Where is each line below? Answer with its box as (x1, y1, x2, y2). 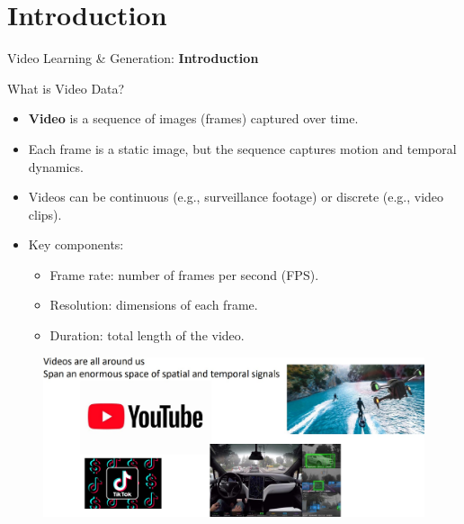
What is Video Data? (7, 78, 125, 97)
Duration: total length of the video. (49, 326, 245, 345)
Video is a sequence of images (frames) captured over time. (28, 109, 359, 128)
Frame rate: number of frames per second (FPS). (49, 265, 319, 284)
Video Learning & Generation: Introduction (7, 49, 259, 68)
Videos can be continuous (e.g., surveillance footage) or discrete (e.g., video (28, 187, 444, 206)
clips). (28, 204, 62, 223)
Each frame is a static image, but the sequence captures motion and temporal (28, 139, 457, 158)
